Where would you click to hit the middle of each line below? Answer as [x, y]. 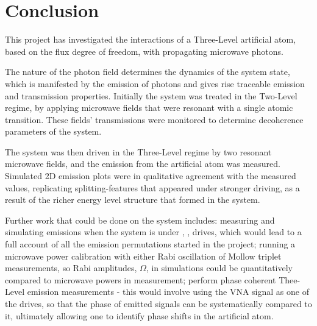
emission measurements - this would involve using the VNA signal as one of [168, 292]
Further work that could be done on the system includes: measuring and [140, 220]
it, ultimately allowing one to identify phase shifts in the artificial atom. [139, 315]
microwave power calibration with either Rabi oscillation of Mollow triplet [143, 256]
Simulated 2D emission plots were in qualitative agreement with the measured [151, 176]
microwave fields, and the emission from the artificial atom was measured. [143, 164]
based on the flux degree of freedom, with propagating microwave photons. [144, 51]
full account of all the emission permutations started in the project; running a [150, 244]
